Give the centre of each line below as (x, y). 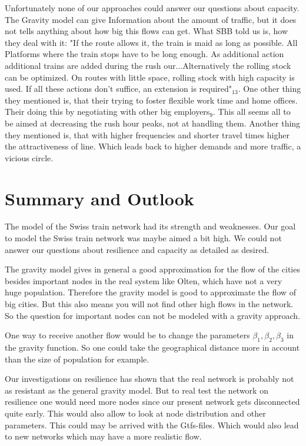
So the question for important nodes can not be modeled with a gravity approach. (153, 315)
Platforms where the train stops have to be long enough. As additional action (144, 54)
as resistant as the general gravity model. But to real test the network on (137, 390)
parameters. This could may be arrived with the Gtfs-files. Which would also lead (152, 425)
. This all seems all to (252, 111)
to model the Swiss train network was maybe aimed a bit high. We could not (143, 238)
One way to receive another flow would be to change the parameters (127, 335)
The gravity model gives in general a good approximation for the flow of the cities (152, 269)
